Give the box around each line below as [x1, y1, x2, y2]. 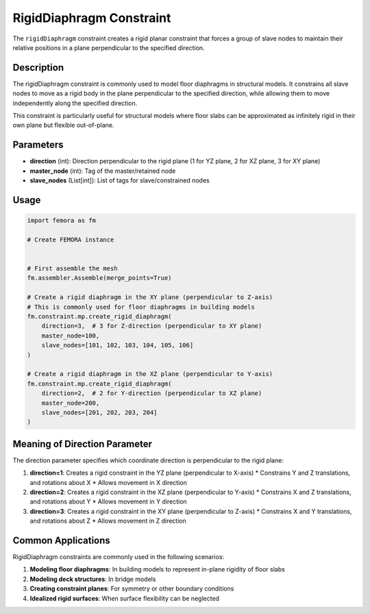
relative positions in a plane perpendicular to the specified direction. [12, 43, 205, 51]
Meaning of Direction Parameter [12, 438, 153, 449]
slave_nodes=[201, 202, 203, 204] [41, 408, 158, 416]
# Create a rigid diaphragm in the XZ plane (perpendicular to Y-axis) [27, 370, 273, 378]
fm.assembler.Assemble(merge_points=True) [27, 274, 172, 282]
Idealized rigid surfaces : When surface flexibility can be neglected [29, 594, 219, 602]
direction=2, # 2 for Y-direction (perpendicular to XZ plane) [41, 390, 262, 397]
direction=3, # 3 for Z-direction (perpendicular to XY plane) [41, 322, 262, 330]
